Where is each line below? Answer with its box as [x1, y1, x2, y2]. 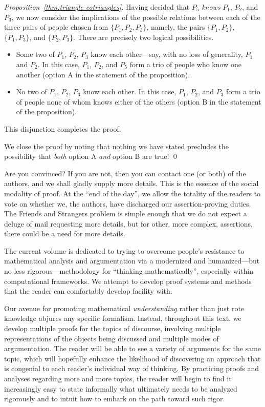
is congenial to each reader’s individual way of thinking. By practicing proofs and [4, 363, 259, 374]
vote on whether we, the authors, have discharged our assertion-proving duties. [4, 198, 251, 209]
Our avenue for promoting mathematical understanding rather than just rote [4, 302, 245, 313]
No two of [16, 86, 47, 97]
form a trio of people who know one [129, 58, 241, 69]
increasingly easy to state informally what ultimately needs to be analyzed [4, 383, 237, 394]
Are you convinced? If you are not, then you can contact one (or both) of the [4, 168, 246, 178]
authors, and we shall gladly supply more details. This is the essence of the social [4, 178, 259, 189]
